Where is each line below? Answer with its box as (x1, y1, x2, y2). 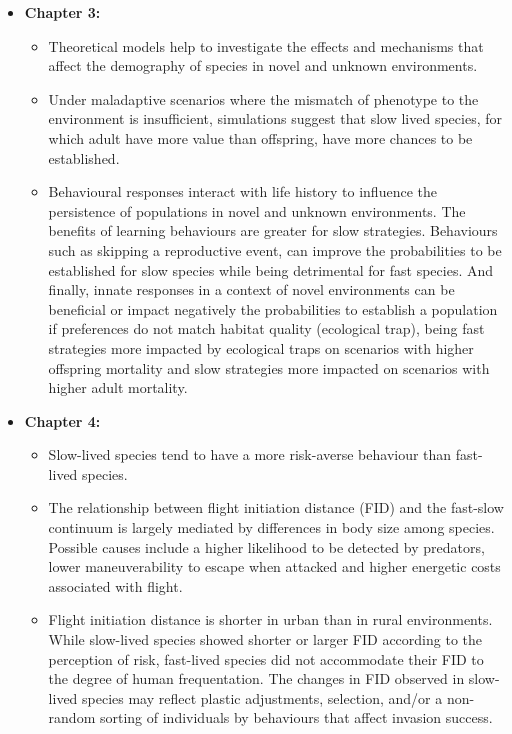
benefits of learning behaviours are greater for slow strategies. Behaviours (48, 220, 498, 241)
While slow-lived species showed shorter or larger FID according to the (48, 629, 483, 650)
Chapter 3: (24, 2, 101, 22)
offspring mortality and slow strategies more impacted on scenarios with (48, 357, 490, 378)
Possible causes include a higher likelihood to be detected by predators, (48, 536, 485, 557)
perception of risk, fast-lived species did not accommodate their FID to (48, 648, 484, 669)
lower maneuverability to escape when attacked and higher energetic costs (48, 556, 501, 577)
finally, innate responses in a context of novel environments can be (48, 279, 455, 300)
